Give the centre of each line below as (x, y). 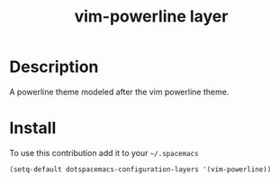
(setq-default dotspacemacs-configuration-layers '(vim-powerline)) (140, 169)
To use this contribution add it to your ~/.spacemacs (104, 152)
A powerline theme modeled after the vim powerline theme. (119, 91)
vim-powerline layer (151, 17)
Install (33, 128)
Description (54, 67)
